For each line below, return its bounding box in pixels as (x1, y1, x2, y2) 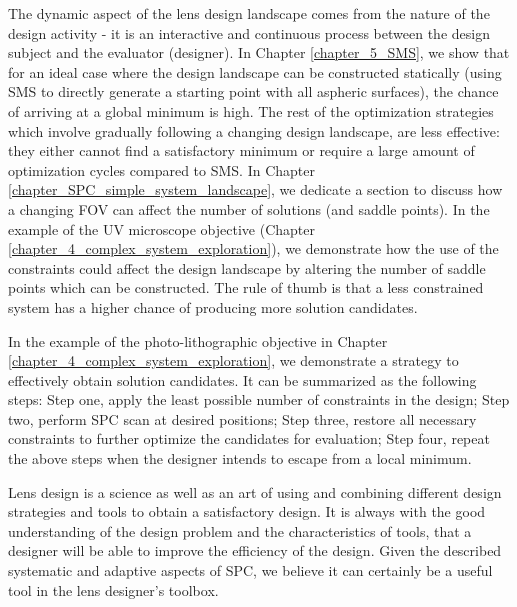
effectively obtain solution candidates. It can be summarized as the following (8, 369, 477, 390)
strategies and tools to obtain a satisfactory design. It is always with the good (8, 501, 486, 522)
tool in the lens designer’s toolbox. (8, 579, 219, 600)
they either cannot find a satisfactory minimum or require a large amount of (8, 140, 475, 161)
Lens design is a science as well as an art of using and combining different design (8, 481, 502, 502)
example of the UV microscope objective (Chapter (8, 218, 315, 239)
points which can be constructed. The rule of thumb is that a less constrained (8, 277, 484, 298)
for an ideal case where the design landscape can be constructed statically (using (8, 61, 502, 82)
